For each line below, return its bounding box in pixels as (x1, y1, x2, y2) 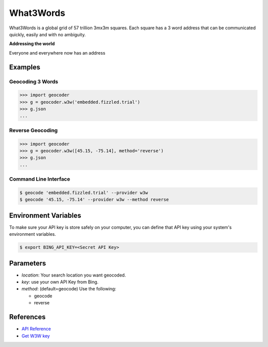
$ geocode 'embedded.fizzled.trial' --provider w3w (19, 190, 148, 196)
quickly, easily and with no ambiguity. (9, 31, 86, 37)
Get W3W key (21, 333, 50, 339)
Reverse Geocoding (9, 127, 58, 134)
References (9, 313, 46, 321)
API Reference (21, 326, 51, 332)
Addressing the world (9, 41, 55, 47)
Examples (9, 63, 41, 71)
